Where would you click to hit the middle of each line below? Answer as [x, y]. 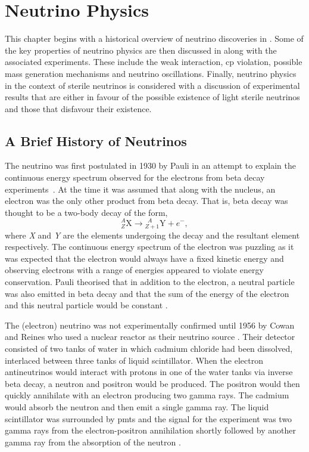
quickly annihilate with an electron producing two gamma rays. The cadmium [147, 395]
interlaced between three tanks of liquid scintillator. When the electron [134, 360]
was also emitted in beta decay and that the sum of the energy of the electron [147, 293]
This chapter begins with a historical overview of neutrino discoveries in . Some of [154, 38]
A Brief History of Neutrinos [96, 140]
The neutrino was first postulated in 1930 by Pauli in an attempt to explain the [150, 165]
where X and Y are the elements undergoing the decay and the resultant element [152, 235]
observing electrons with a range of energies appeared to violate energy [134, 270]
